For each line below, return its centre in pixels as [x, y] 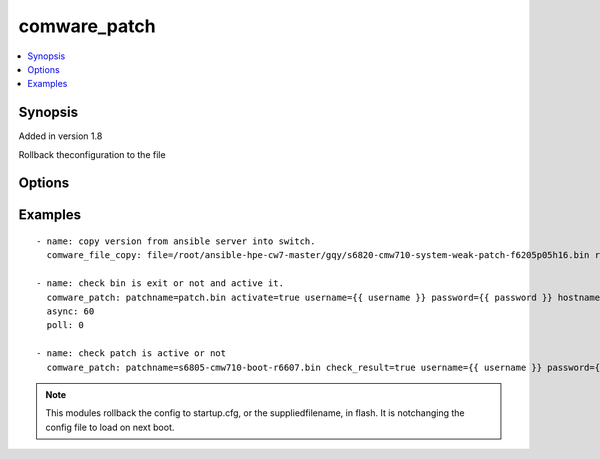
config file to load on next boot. [110, 427]
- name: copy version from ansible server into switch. [176, 241]
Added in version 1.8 [60, 136]
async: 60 [70, 311]
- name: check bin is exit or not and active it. [160, 283]
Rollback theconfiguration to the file [92, 154]
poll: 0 [65, 325]
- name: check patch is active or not [131, 353]
